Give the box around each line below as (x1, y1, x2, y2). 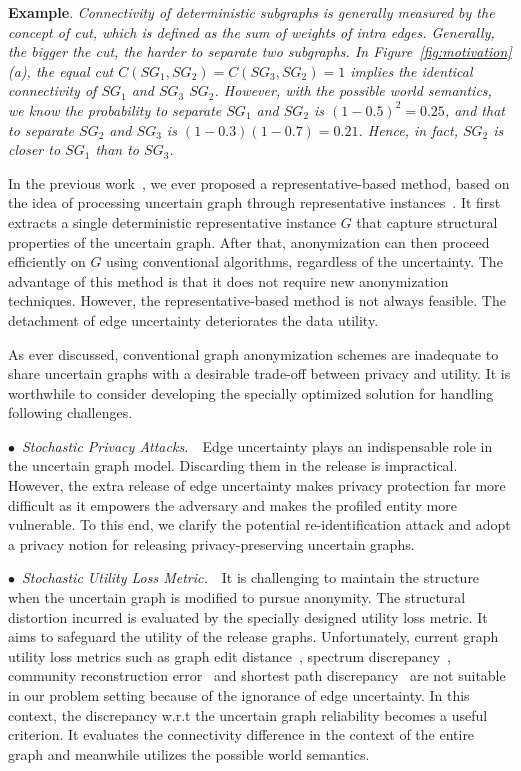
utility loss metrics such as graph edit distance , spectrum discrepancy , (8, 645, 451, 666)
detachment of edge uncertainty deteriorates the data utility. (8, 309, 379, 330)
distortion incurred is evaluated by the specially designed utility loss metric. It (8, 606, 488, 627)
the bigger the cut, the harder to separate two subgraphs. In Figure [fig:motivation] (8, 41, 512, 62)
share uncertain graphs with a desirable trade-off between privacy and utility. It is (8, 363, 511, 384)
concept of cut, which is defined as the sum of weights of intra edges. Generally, (8, 21, 495, 42)
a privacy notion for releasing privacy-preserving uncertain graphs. (8, 533, 415, 554)
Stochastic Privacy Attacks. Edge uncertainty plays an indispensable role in (22, 435, 493, 456)
